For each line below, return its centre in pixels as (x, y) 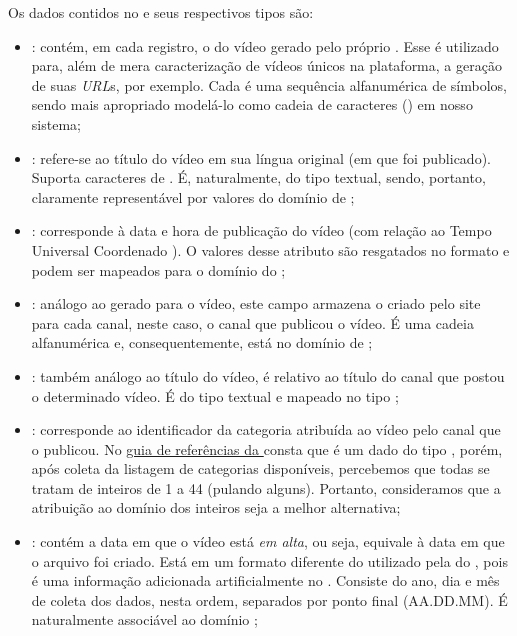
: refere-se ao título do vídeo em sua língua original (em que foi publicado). (261, 157)
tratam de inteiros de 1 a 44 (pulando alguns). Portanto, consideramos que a (266, 487)
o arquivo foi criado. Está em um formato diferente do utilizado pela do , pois (269, 560)
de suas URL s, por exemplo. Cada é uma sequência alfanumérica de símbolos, (269, 84)
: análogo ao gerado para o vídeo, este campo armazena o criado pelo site (256, 303)
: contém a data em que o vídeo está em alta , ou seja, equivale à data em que (268, 541)
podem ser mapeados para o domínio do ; (158, 269)
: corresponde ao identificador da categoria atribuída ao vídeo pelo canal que (266, 429)
